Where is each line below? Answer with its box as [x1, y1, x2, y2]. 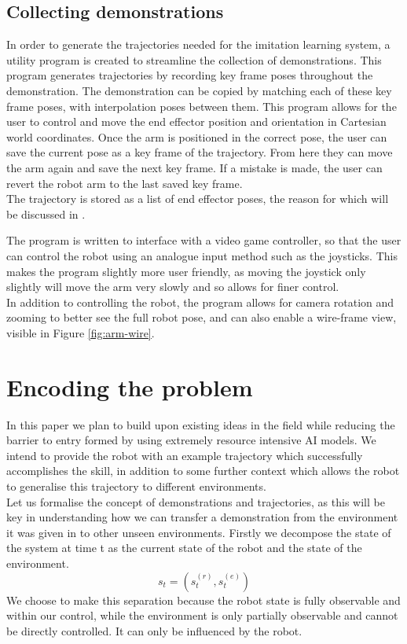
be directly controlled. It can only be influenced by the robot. [6, 622, 302, 638]
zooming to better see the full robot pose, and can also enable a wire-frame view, [6, 309, 397, 326]
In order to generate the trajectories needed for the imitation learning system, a [6, 36, 390, 53]
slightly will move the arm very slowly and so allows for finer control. [6, 278, 339, 295]
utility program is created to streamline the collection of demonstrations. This [6, 51, 382, 68]
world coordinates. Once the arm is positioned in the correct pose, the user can [6, 128, 387, 145]
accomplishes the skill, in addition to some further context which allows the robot [6, 462, 400, 479]
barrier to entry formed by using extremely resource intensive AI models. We [6, 432, 376, 448]
